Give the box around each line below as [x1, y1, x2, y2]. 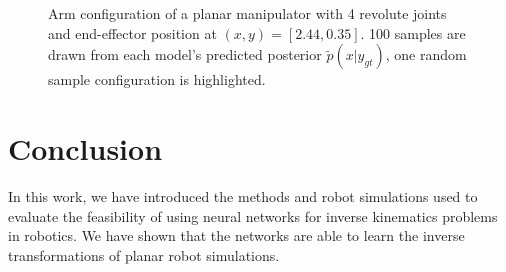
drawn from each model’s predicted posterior [48, 44, 322, 65]
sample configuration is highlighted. [48, 69, 266, 90]
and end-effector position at [48, 22, 217, 43]
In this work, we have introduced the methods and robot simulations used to [8, 185, 478, 206]
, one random [385, 44, 467, 65]
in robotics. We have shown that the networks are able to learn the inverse [8, 225, 465, 246]
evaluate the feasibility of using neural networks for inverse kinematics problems [8, 205, 498, 226]
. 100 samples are [360, 22, 466, 43]
